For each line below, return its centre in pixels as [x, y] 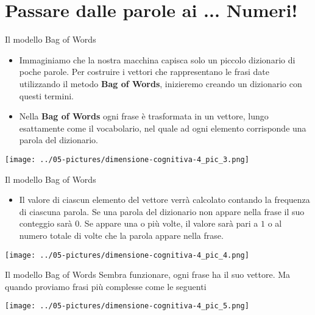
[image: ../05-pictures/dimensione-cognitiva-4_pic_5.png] [127, 306]
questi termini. [46, 95]
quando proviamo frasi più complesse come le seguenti [106, 286]
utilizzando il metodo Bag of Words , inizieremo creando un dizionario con [161, 83]
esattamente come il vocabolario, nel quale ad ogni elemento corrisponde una [163, 128]
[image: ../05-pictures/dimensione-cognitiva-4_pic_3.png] [127, 159]
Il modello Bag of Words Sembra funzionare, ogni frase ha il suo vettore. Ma [148, 274]
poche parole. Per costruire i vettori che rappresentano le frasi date [144, 72]
